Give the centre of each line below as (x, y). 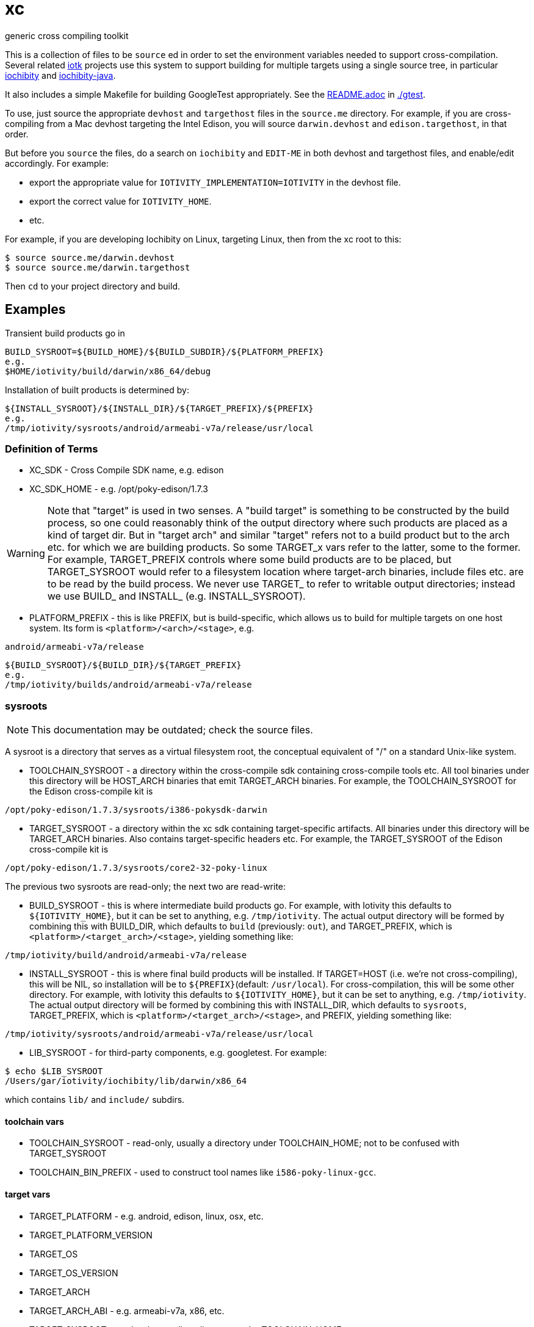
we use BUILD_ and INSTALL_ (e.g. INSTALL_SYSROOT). (176, 596)
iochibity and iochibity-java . (60, 75)
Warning (26, 554)
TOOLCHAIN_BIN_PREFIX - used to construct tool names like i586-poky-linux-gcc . (203, 1172)
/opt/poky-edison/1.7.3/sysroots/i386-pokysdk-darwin (136, 810)
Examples (35, 310)
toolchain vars (34, 1121)
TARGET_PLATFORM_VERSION (91, 1235)
